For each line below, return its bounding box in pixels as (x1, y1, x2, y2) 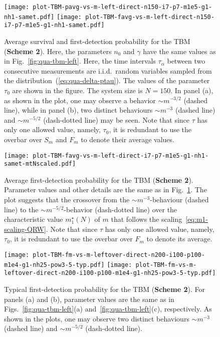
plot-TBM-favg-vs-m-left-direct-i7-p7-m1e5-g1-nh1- (33, 152, 209, 159)
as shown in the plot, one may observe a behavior (4, 95, 156, 105)
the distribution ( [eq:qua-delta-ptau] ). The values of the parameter (4, 75, 210, 86)
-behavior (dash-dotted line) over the (64, 204, 177, 214)
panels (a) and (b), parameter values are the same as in (4, 293, 174, 304)
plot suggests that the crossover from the (4, 194, 130, 204)
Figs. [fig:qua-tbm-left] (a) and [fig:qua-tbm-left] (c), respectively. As (4, 303, 212, 314)
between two (167, 56, 205, 66)
